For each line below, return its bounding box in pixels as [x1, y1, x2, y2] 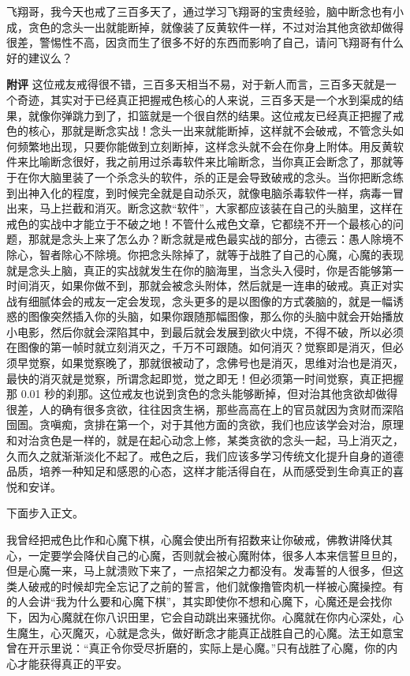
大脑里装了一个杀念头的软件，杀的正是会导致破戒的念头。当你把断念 [39, 168, 393, 185]
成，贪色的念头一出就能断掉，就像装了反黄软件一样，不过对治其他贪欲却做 [6, 18, 393, 35]
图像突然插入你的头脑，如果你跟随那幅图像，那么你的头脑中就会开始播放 [28, 308, 404, 325]
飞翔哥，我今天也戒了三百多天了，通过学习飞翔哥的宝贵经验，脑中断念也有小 [6, 3, 404, 19]
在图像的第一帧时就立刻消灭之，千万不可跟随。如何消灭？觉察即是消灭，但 [6, 339, 393, 355]
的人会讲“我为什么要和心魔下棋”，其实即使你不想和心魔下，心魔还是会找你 [6, 593, 393, 610]
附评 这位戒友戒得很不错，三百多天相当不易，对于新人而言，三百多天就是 [6, 76, 386, 92]
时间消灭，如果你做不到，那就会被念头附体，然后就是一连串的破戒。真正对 [6, 277, 393, 294]
